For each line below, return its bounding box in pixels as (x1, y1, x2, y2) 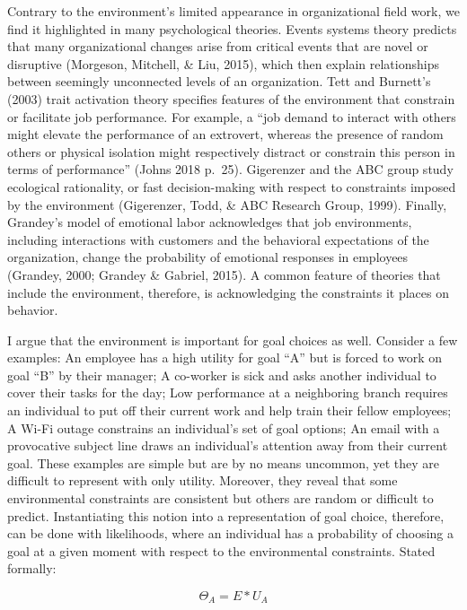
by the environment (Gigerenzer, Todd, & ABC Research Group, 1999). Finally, (7, 195, 447, 213)
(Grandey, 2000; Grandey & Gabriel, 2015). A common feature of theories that (7, 265, 441, 283)
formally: (7, 559, 57, 578)
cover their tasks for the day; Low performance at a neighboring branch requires (7, 383, 448, 402)
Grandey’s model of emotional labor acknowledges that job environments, (7, 213, 412, 231)
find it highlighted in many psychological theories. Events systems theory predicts (7, 19, 457, 38)
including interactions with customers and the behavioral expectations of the (7, 230, 429, 248)
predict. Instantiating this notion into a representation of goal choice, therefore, (7, 506, 445, 525)
